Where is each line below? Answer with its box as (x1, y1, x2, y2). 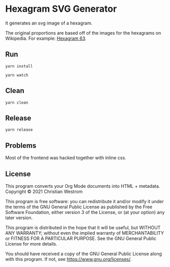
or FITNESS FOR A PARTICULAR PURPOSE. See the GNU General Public (5, 235, 157, 241)
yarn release (5, 127, 33, 133)
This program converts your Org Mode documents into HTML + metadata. (5, 183, 160, 189)
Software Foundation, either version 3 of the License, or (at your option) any (5, 209, 165, 215)
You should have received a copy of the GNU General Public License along (5, 251, 162, 257)
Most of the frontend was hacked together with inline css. (5, 155, 126, 161)
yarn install (5, 63, 33, 69)
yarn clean (5, 100, 29, 105)
